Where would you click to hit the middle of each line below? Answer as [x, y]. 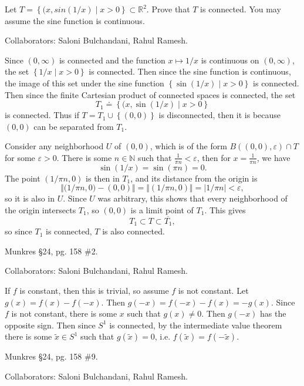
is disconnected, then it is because [220, 115]
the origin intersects [40, 209]
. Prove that [168, 9]
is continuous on [230, 60]
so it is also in [30, 198]
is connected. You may [241, 9]
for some [20, 157]
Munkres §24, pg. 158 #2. [51, 251]
